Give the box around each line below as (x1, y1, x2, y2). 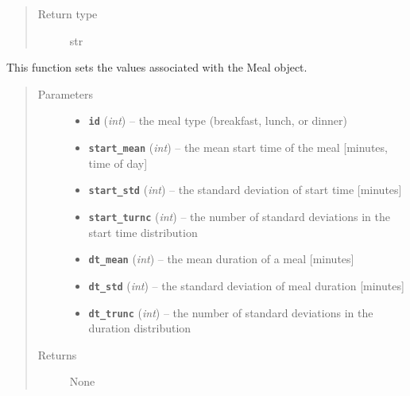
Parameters (37, 85, 93, 102)
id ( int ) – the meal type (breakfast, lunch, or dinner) (88, 112, 347, 129)
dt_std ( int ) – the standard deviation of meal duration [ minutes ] (88, 277, 404, 293)
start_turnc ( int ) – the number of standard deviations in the (88, 208, 390, 224)
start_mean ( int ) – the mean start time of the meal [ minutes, (88, 139, 388, 156)
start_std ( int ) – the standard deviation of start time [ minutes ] (88, 181, 402, 198)
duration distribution (88, 320, 191, 336)
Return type (37, 6, 98, 21)
